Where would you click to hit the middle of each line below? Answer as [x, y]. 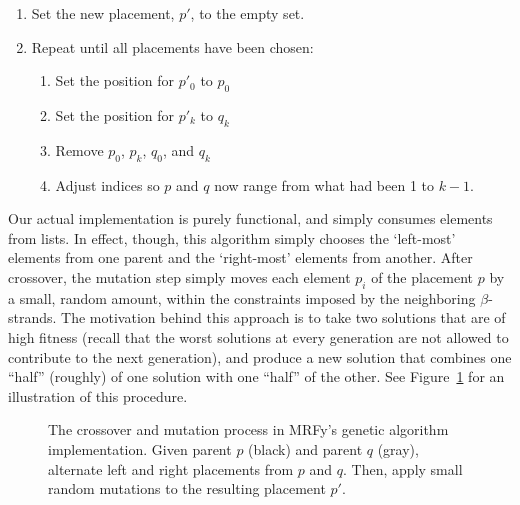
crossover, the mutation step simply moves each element [179, 276]
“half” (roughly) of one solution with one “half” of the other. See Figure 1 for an [256, 376]
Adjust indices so [107, 184]
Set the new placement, [103, 13]
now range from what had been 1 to [324, 184]
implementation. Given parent [140, 448]
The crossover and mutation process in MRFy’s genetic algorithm [248, 429]
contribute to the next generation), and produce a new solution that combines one [260, 356]
